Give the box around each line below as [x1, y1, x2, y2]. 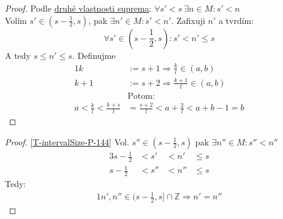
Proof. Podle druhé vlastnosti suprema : [5, 2, 152, 14]
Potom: [127, 91, 155, 101]
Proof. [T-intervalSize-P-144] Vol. [5, 135, 129, 148]
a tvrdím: [218, 13, 254, 26]
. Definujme [72, 48, 116, 61]
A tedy [5, 48, 31, 61]
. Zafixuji [171, 13, 205, 26]
